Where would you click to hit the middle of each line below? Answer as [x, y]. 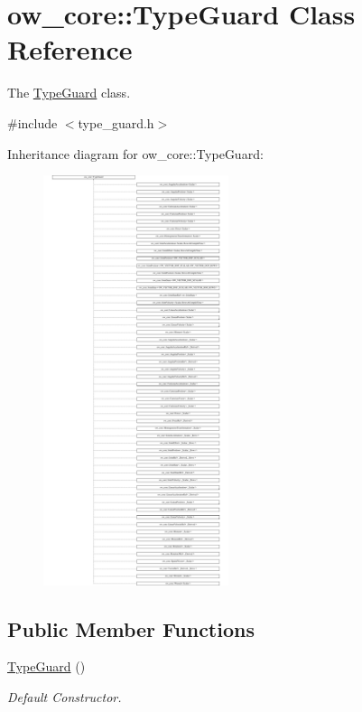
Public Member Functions [131, 628]
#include [32, 122]
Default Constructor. [65, 697]
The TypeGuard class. [69, 93]
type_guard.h [116, 122]
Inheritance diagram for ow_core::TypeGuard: [135, 153]
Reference [70, 49]
